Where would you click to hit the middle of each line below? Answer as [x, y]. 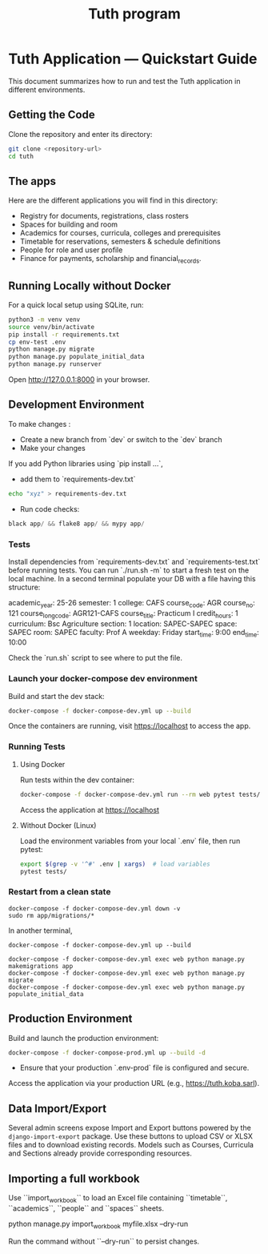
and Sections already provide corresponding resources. [100, 1153]
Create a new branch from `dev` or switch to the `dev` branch [121, 439]
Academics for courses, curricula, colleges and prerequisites [120, 233]
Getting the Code [52, 115]
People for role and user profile [71, 250]
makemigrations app [41, 966]
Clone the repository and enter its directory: [80, 134]
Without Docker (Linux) [58, 825]
